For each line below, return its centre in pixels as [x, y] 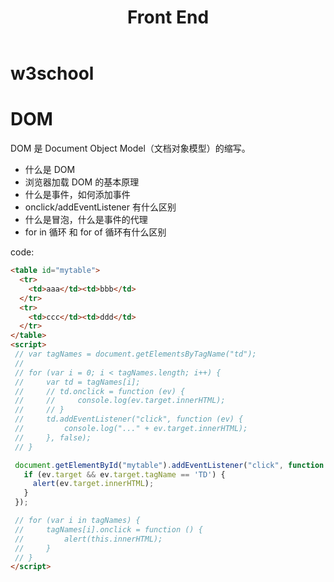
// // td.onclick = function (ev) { [100, 391]
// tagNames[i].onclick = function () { [108, 529]
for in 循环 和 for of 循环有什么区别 [95, 232]
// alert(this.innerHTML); [88, 539]
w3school [52, 73]
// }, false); [53, 437]
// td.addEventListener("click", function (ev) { [129, 419]
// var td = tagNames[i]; [77, 382]
